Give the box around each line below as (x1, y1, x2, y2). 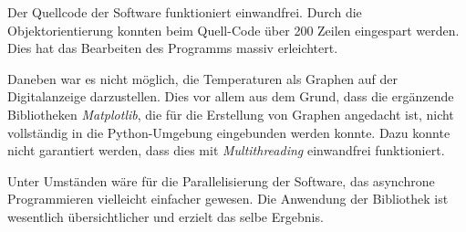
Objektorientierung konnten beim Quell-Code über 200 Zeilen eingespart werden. (7, 20, 460, 39)
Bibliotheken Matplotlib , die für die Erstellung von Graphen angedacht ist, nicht (7, 104, 454, 123)
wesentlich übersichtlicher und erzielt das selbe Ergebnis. (7, 206, 324, 226)
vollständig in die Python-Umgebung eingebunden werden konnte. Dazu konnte (7, 122, 450, 142)
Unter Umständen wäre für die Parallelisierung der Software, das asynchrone (7, 171, 435, 190)
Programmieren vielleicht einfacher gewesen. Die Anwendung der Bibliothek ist (7, 189, 449, 208)
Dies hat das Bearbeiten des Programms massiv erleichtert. (7, 38, 338, 58)
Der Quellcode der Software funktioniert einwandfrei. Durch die (7, 3, 362, 21)
